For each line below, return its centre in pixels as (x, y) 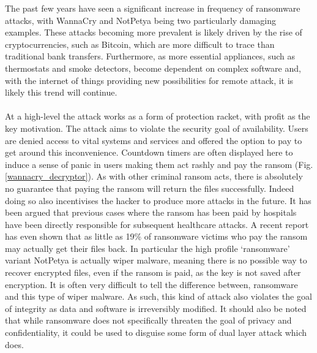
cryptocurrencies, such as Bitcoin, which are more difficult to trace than (140, 44)
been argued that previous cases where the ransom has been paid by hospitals (151, 212)
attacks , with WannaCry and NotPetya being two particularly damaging (140, 20)
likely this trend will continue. (61, 92)
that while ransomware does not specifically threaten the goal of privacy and (148, 320)
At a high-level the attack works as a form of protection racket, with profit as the (158, 116)
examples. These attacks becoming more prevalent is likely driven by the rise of (154, 32)
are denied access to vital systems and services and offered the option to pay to (154, 140)
